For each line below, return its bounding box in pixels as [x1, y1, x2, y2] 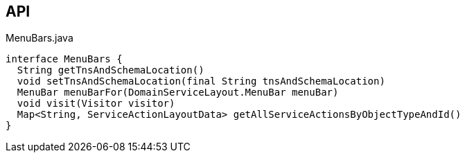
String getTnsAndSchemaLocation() [17, 64, 204, 76]
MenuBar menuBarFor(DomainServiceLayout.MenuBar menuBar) [17, 87, 339, 98]
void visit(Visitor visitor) [17, 98, 175, 109]
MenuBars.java [6, 32, 73, 44]
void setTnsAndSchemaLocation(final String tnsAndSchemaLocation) [17, 76, 385, 87]
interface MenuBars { [6, 53, 123, 65]
